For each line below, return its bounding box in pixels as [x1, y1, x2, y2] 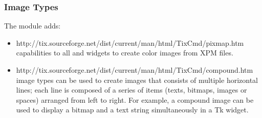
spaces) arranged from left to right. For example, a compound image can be [16, 94, 254, 105]
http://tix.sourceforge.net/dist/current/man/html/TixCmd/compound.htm [16, 65, 253, 75]
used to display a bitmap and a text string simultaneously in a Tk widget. [16, 104, 249, 115]
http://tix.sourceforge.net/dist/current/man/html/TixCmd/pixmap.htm [16, 37, 244, 48]
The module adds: [4, 20, 61, 31]
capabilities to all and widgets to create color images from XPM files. [16, 47, 233, 58]
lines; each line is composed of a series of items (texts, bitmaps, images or [16, 84, 247, 95]
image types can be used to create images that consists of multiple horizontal [16, 74, 258, 85]
